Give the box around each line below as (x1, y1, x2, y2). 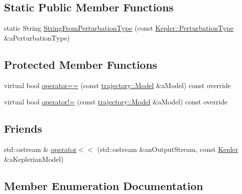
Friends (4, 121, 42, 136)
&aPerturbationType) (4, 32, 70, 43)
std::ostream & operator (4, 144, 77, 154)
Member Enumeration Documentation (4, 178, 203, 193)
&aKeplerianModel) (4, 153, 64, 164)
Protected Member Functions (4, 56, 158, 72)
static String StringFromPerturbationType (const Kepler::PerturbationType (4, 23, 234, 33)
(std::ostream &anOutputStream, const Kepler (97, 144, 238, 154)
